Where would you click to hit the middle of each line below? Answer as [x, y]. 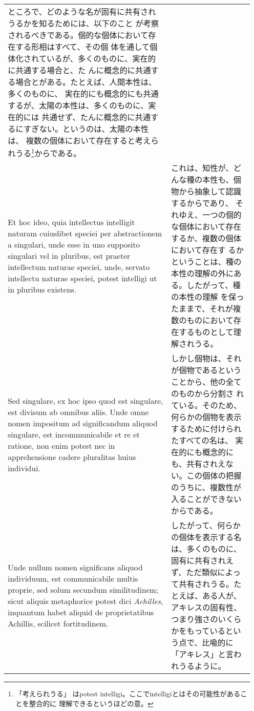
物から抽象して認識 [206, 191]
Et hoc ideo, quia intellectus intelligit [71, 222]
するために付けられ [206, 429]
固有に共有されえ [202, 561]
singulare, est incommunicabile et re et [74, 434]
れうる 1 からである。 [45, 153]
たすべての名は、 [202, 440]
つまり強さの [195, 619]
